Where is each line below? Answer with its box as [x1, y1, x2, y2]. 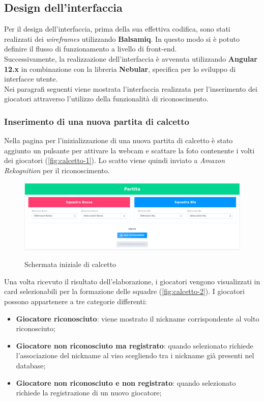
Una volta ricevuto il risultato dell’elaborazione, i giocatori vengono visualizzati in [4, 276, 260, 286]
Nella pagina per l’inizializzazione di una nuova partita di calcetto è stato [4, 135, 233, 146]
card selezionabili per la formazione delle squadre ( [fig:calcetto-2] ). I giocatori [4, 286, 245, 297]
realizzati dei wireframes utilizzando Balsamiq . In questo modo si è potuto [4, 33, 240, 44]
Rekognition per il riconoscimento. [4, 165, 110, 175]
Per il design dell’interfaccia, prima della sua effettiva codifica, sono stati [4, 23, 230, 34]
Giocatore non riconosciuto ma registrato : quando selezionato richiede [16, 340, 253, 351]
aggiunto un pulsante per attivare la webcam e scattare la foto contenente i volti [4, 145, 255, 155]
